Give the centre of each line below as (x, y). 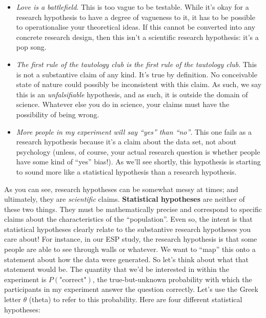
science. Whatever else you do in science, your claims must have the (123, 104)
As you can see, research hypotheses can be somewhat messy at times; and (121, 189)
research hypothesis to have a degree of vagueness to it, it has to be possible (136, 17)
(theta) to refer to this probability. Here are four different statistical (136, 299)
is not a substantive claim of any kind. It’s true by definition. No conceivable (137, 74)
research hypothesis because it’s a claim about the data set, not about (126, 142)
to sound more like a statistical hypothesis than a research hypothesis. (126, 171)
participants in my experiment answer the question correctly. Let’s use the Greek (131, 289)
